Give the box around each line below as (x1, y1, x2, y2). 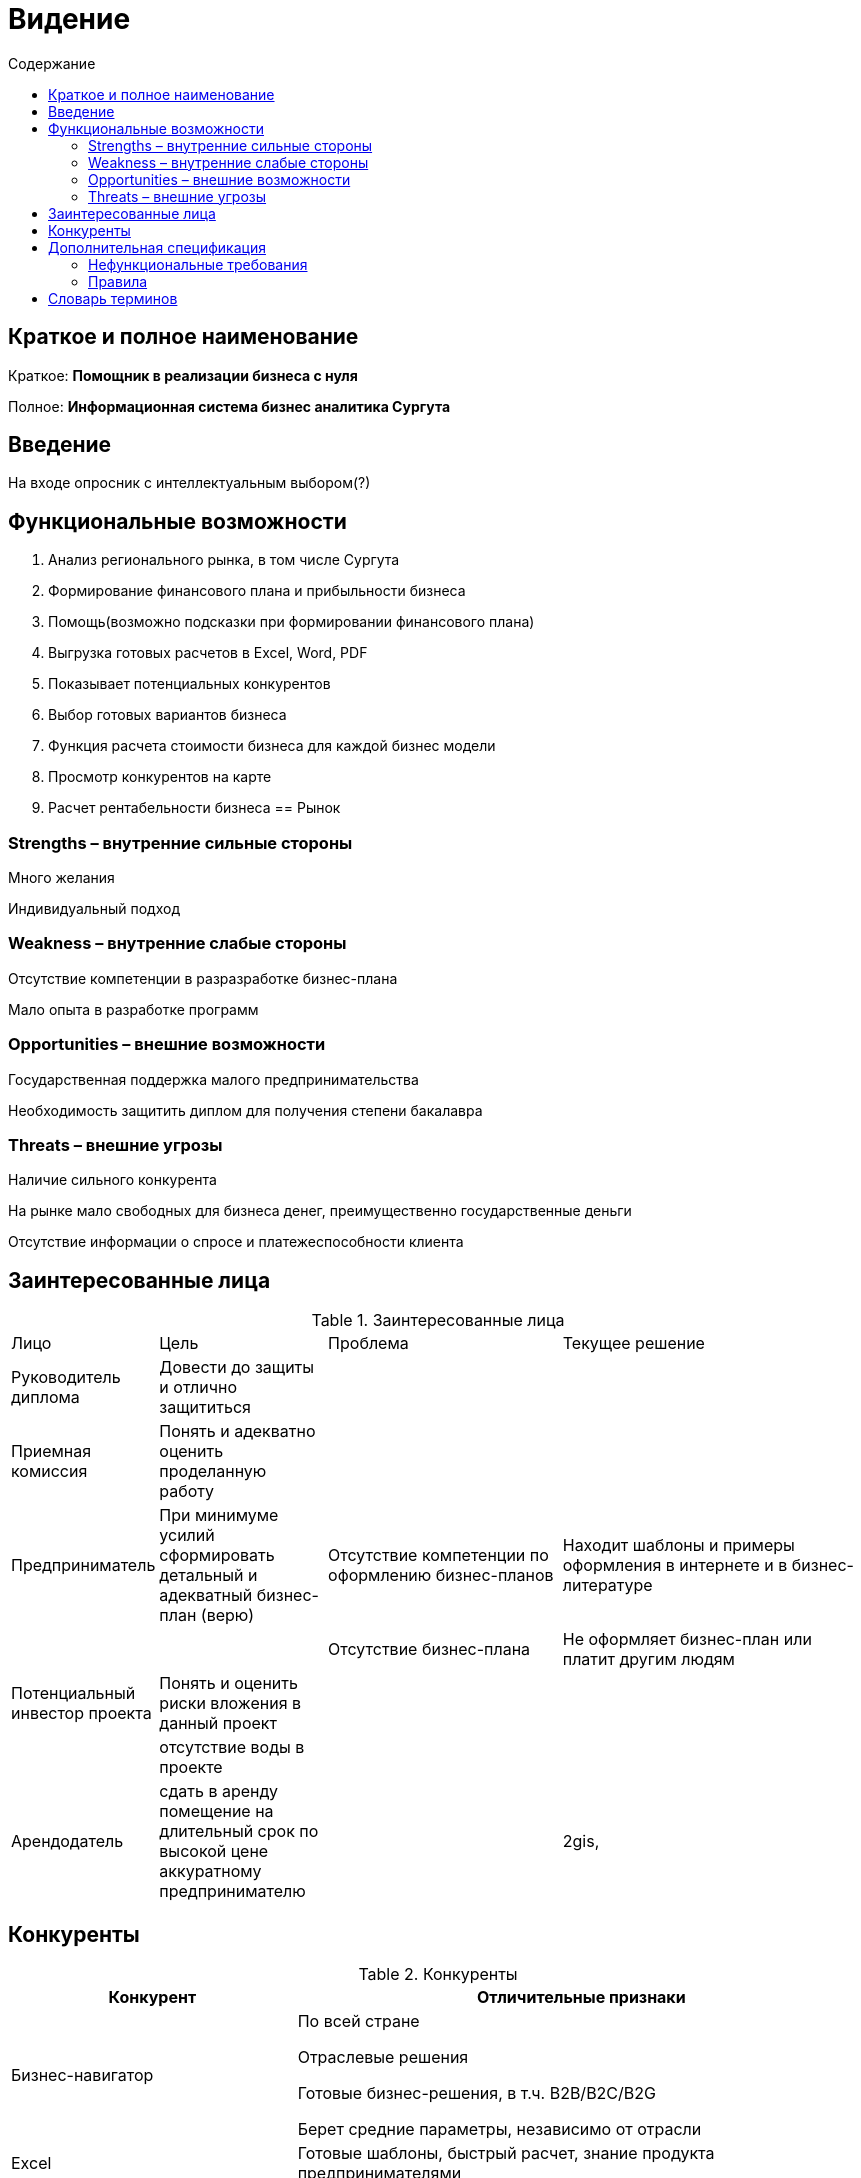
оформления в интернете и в (562, 1555, 788, 1576)
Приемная (11, 1441, 92, 1462)
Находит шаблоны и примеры (562, 1535, 795, 1556)
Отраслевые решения (297, 2046, 469, 2067)
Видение (8, 2, 131, 36)
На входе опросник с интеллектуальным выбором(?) (8, 474, 371, 492)
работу (159, 1481, 215, 1502)
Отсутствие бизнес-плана (328, 1639, 531, 1660)
